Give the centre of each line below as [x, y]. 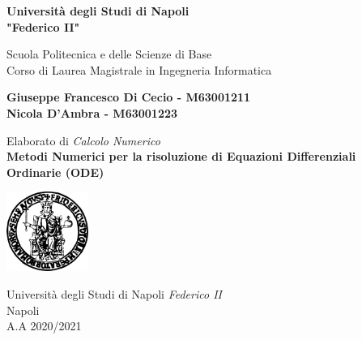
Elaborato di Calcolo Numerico [83, 140]
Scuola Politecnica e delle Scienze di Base [109, 54]
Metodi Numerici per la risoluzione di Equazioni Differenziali [181, 156]
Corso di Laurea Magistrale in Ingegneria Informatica [139, 69]
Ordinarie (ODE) [55, 172]
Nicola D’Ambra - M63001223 [92, 112]
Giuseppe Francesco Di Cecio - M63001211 [129, 97]
